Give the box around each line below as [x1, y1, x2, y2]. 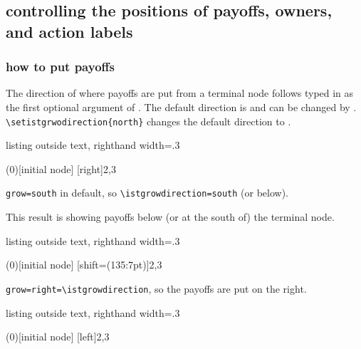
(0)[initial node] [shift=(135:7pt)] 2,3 [6, 257, 162, 272]
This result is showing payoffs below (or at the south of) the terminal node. [6, 209, 335, 224]
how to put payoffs [6, 58, 115, 75]
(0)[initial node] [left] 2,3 [6, 329, 110, 344]
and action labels [6, 20, 133, 42]
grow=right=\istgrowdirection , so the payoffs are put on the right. [6, 281, 307, 296]
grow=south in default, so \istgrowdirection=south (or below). [6, 185, 288, 200]
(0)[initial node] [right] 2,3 [6, 161, 116, 176]
